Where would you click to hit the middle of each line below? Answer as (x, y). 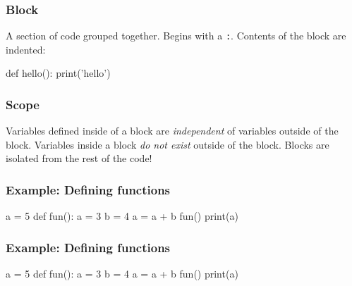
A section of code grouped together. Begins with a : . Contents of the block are (176, 36)
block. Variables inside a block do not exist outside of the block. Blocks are (168, 144)
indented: (26, 49)
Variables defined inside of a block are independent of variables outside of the (172, 131)
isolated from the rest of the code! (79, 158)
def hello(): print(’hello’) (58, 73)
